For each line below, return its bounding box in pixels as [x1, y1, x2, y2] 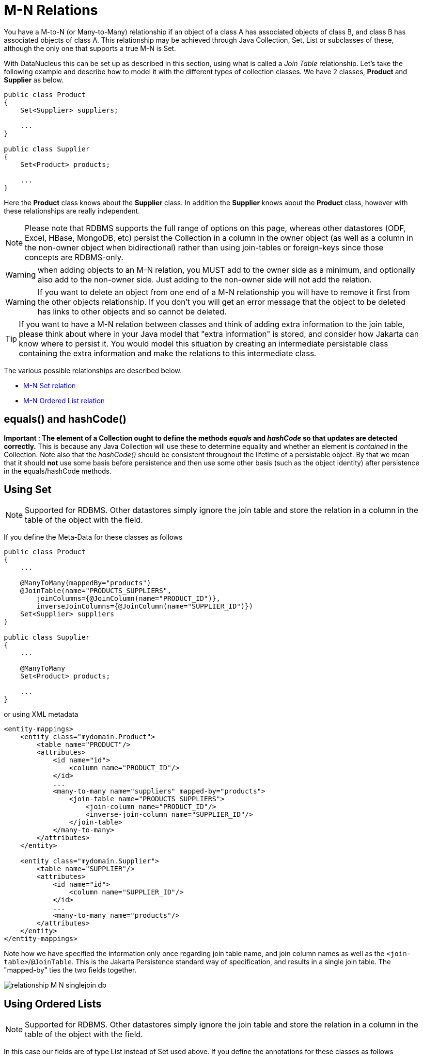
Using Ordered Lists [4, 997, 102, 1010]
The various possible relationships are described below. [4, 366, 182, 375]
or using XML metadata [4, 710, 78, 719]
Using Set [4, 483, 52, 496]
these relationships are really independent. [4, 206, 140, 215]
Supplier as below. [4, 75, 64, 84]
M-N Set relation [23, 381, 76, 390]
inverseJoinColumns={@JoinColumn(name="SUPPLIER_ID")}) [36, 602, 253, 611]
